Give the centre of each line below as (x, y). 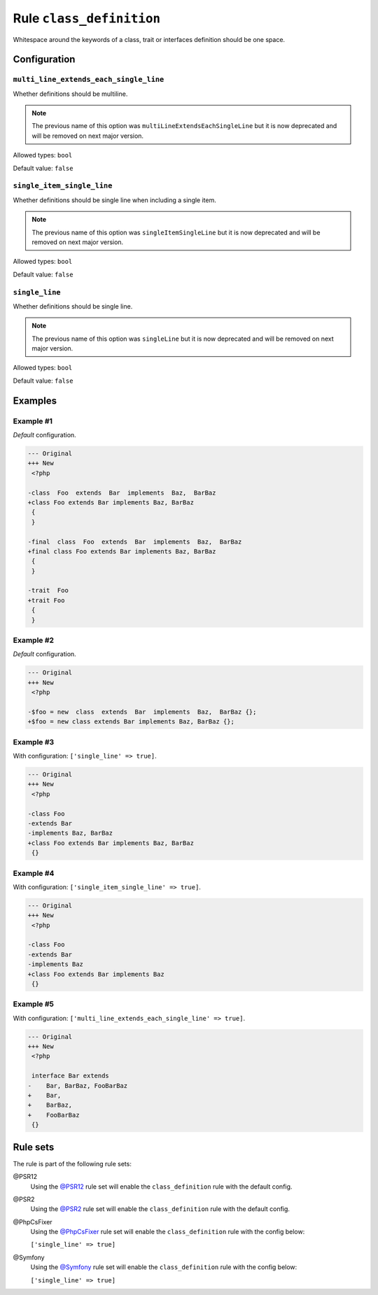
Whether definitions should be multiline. (70, 94)
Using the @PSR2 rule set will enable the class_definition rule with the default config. (160, 1209)
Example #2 (34, 640)
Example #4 (34, 873)
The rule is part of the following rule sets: (72, 1163)
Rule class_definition (87, 18)
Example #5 (33, 1004)
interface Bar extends (71, 1076)
